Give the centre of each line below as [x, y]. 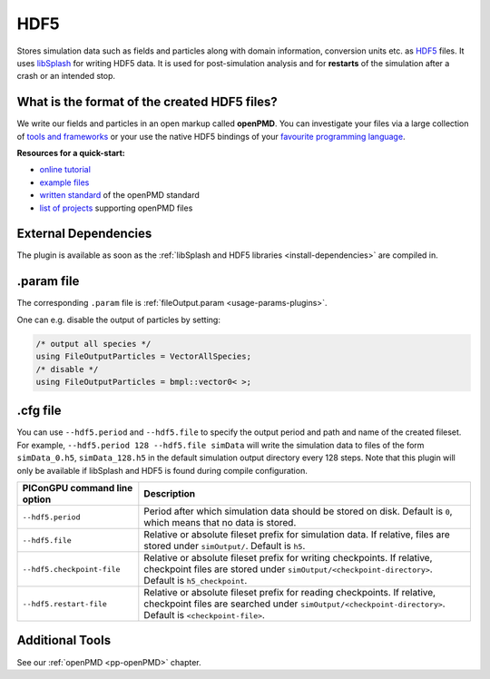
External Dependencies [84, 234]
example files [64, 182]
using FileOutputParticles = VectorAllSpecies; [143, 357]
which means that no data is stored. [220, 522]
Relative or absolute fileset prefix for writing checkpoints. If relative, [288, 558]
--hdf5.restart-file [65, 604]
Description [170, 493]
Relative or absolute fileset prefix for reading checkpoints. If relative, [289, 592]
